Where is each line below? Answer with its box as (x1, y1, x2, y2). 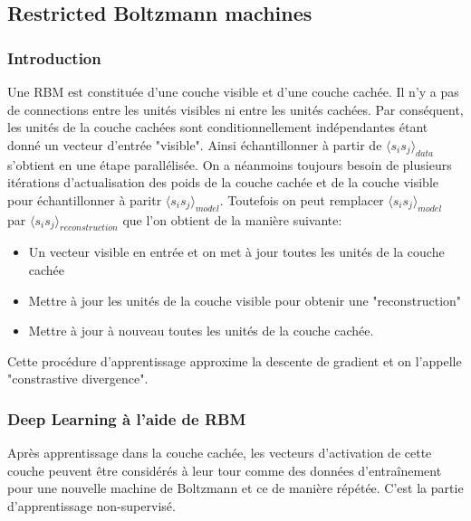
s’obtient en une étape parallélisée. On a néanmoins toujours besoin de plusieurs (7, 155, 452, 174)
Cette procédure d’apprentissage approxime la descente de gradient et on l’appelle (7, 351, 462, 370)
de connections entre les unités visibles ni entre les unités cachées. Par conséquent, (7, 99, 464, 118)
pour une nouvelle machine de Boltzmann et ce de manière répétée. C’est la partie (7, 478, 464, 497)
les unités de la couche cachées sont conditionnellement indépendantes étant (7, 118, 428, 137)
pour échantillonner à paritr (7, 190, 162, 209)
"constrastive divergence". (7, 369, 149, 388)
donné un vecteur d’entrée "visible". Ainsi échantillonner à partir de (7, 135, 382, 154)
